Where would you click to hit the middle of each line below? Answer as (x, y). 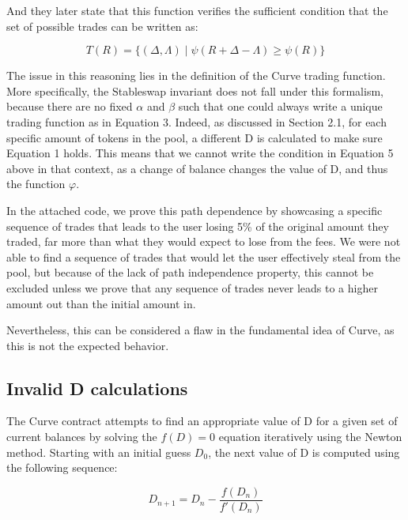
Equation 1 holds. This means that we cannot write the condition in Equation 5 (200, 153)
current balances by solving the (82, 437)
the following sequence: (62, 467)
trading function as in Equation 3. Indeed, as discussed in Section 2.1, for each (196, 121)
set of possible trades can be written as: (102, 26)
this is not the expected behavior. (88, 345)
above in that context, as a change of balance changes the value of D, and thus (197, 168)
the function (36, 184)
